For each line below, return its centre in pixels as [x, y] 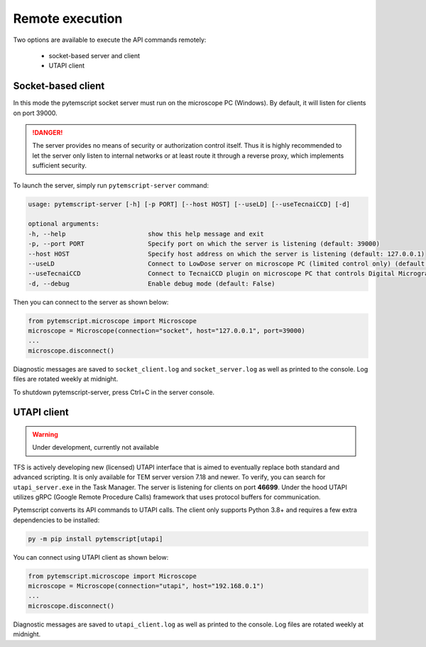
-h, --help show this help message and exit [146, 234]
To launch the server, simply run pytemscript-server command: [111, 185]
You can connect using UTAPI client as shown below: [91, 557]
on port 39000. [35, 113]
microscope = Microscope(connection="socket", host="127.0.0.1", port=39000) [166, 331]
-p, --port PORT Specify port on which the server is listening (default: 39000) [204, 244]
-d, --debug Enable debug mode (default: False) [152, 283]
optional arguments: [64, 224]
